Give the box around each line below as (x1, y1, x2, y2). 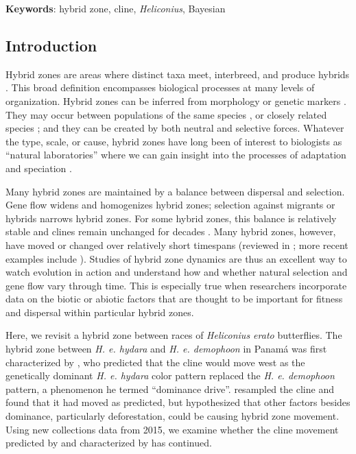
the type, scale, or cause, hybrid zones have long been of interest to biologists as (5, 134, 342, 148)
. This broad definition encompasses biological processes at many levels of (5, 80, 315, 95)
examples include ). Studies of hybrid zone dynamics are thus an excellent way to (5, 251, 347, 265)
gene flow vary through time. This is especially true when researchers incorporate (5, 278, 347, 292)
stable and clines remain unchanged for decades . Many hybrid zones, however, (5, 224, 336, 239)
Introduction (5, 34, 97, 56)
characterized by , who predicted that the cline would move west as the (5, 355, 305, 369)
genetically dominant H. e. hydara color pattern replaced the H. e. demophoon (5, 368, 335, 383)
